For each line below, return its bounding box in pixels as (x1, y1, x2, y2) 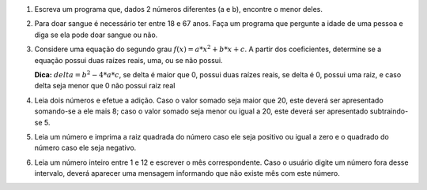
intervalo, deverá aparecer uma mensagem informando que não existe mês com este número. (34, 169, 340, 178)
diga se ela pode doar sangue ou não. (34, 30, 158, 39)
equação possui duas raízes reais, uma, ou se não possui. (34, 55, 223, 65)
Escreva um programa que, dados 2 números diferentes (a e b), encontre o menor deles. (34, 5, 323, 13)
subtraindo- (369, 106, 409, 116)
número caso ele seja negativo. (34, 143, 137, 153)
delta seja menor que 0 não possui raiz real (34, 81, 176, 91)
